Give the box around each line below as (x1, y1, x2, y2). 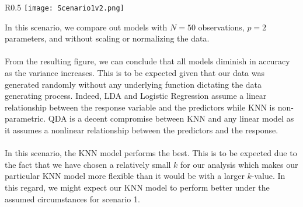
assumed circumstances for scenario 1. (5, 192, 140, 205)
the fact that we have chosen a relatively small (5, 158, 171, 170)
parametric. (5, 112, 46, 125)
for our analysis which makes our (180, 158, 298, 170)
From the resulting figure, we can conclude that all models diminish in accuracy (5, 55, 290, 67)
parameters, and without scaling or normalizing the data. (5, 32, 210, 44)
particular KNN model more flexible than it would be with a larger (5, 170, 245, 182)
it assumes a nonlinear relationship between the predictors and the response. (5, 124, 278, 136)
